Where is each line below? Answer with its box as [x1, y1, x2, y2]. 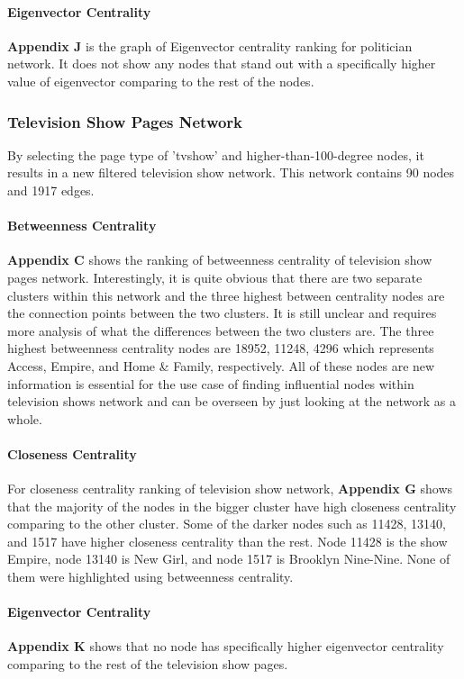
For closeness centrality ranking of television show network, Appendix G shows [7, 479, 453, 498]
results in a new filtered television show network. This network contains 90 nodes [7, 163, 455, 182]
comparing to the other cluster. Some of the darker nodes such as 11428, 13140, [7, 514, 446, 533]
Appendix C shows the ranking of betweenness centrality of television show [7, 250, 432, 269]
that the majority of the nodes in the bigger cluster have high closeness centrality [7, 496, 457, 515]
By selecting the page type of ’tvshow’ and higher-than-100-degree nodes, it [7, 145, 424, 164]
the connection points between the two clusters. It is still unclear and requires [7, 303, 437, 322]
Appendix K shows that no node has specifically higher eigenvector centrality [7, 637, 444, 656]
